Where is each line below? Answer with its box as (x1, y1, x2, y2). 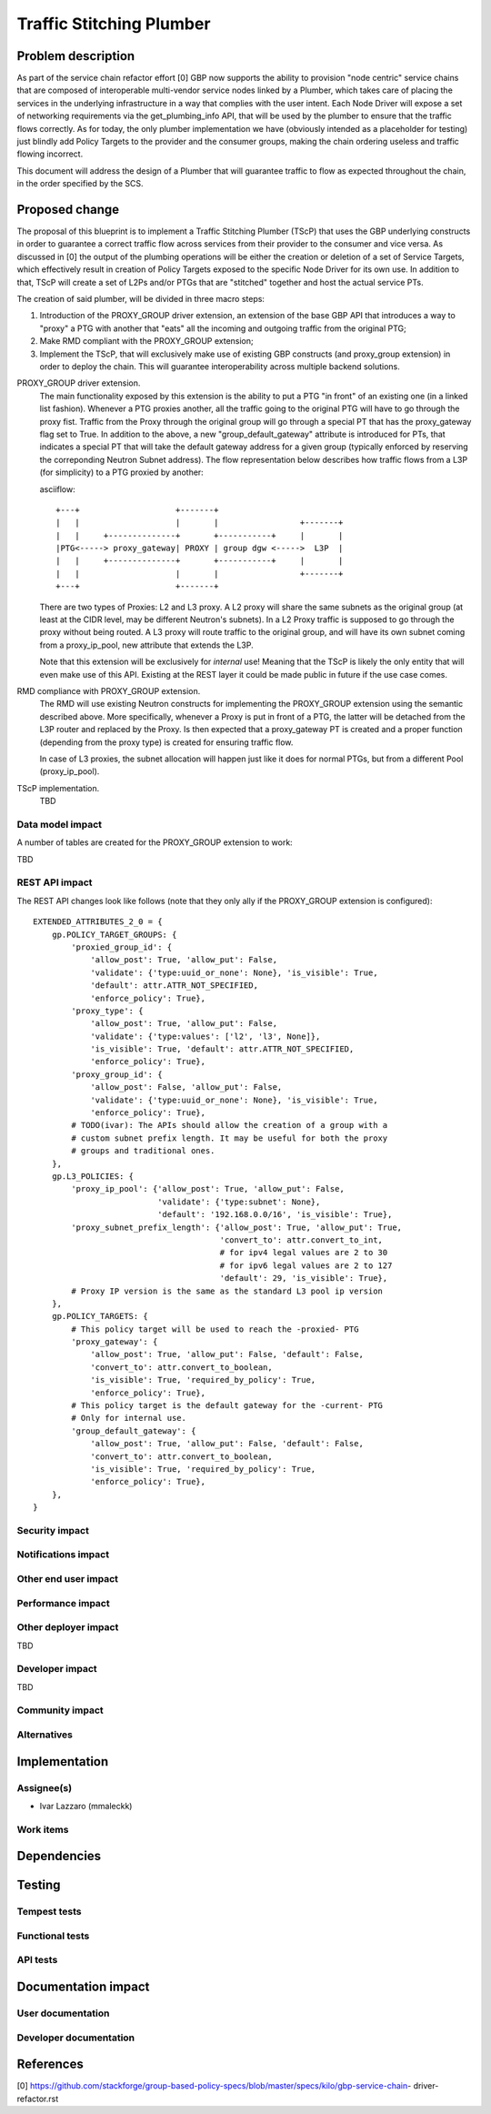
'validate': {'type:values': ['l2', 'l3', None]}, (90, 1031, 321, 1042)
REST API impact (16, 876, 93, 889)
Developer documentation (16, 2031, 135, 2044)
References (16, 2057, 84, 2072)
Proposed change (16, 202, 120, 217)
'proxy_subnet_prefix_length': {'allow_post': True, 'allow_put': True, (71, 1222, 403, 1233)
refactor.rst (16, 2093, 59, 2104)
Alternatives (16, 1728, 73, 1741)
